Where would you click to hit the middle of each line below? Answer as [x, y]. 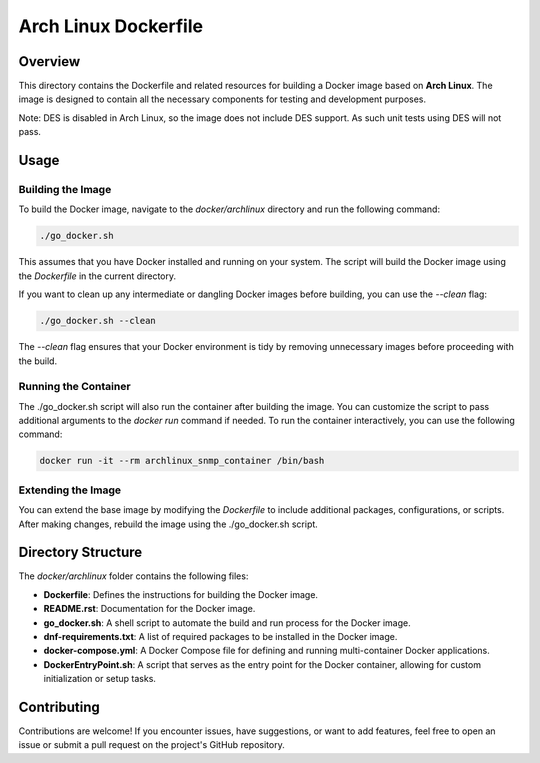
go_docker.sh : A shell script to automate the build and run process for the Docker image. [227, 622]
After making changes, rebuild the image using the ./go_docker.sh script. [168, 524]
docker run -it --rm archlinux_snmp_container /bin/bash [182, 461]
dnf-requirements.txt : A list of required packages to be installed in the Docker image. [220, 636]
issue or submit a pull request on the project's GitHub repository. [151, 745]
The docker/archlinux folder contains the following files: [133, 576]
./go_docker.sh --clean [98, 321]
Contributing [59, 706]
